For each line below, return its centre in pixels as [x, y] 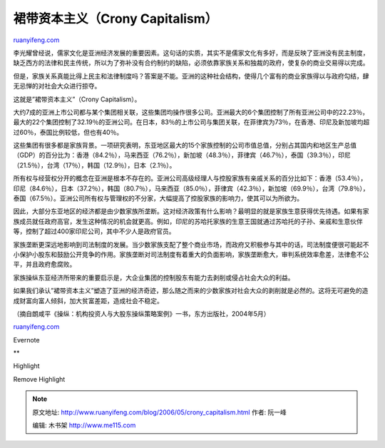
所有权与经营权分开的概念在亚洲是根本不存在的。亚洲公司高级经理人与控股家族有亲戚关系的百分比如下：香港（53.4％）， [190, 178]
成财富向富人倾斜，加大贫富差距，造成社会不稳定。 [88, 300]
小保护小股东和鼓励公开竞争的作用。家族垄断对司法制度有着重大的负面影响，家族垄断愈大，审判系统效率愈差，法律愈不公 [191, 254]
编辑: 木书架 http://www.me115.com [84, 425]
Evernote [26, 340]
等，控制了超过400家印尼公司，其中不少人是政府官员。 [94, 231]
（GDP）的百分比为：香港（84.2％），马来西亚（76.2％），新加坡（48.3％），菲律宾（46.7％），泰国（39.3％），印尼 [182, 155]
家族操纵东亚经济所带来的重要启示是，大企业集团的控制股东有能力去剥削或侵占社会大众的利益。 [154, 278]
